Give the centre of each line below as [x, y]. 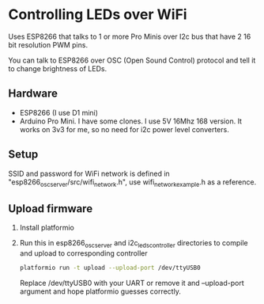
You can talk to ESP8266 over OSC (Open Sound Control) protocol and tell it [132, 60]
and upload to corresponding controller [83, 253]
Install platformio [47, 228]
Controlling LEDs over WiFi [98, 15]
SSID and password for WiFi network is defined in [89, 173]
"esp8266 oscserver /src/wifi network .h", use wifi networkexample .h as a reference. [132, 182]
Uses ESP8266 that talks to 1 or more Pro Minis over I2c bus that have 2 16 [130, 36]
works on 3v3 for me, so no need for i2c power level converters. [124, 129]
